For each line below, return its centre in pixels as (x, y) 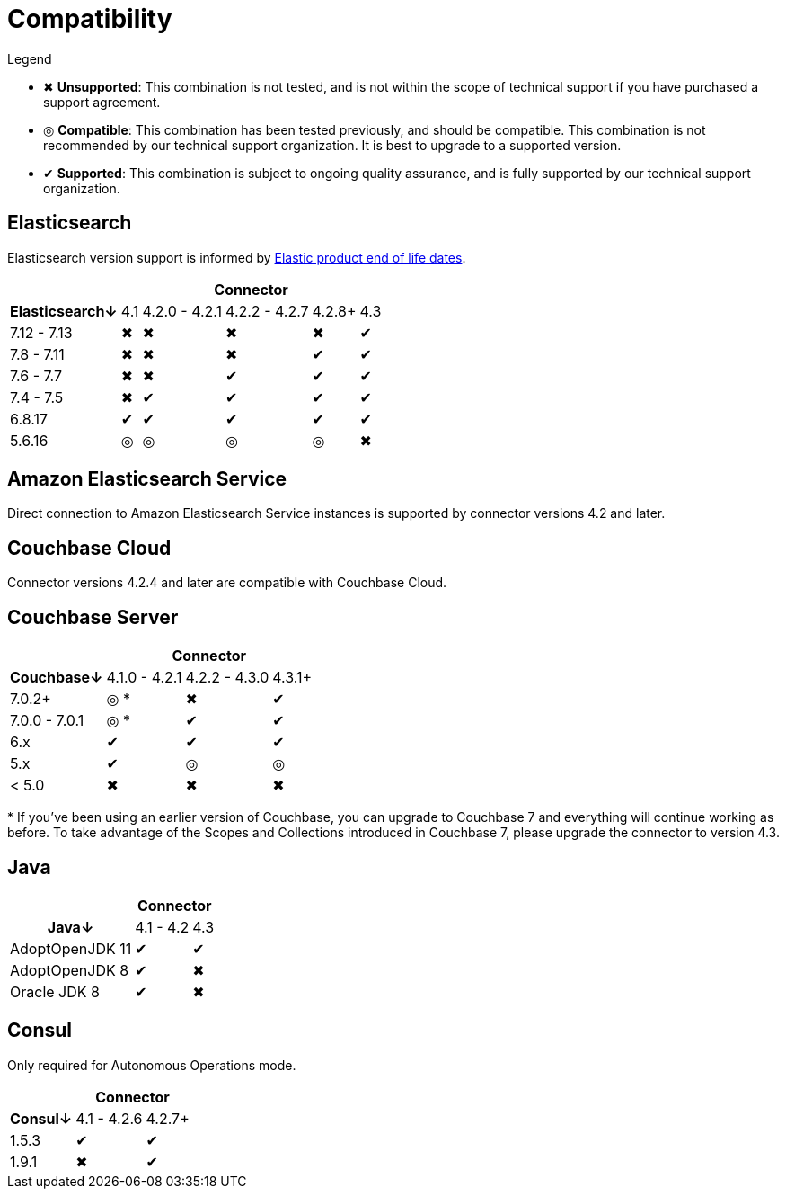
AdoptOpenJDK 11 (71, 948)
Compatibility (90, 19)
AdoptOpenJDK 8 (70, 970)
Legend (30, 58)
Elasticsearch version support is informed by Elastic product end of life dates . (237, 257)
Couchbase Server (93, 617)
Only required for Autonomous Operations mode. (152, 1065)
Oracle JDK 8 (55, 991)
